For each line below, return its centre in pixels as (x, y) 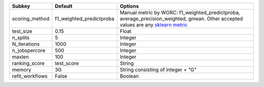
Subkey (21, 6)
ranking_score (28, 63)
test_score (67, 63)
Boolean (129, 76)
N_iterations (26, 44)
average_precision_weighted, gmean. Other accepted (181, 19)
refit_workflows (30, 76)
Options (129, 6)
